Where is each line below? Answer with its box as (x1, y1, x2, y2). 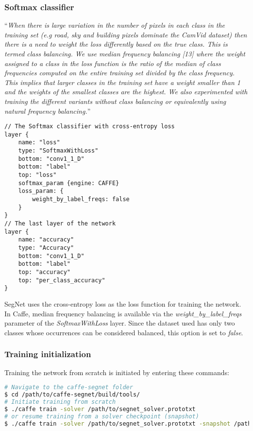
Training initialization (4, 348, 91, 360)
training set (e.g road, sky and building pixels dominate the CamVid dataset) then (4, 29, 247, 39)
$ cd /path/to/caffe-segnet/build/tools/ (4, 391, 140, 398)
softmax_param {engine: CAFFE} (18, 179, 119, 187)
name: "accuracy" (18, 236, 74, 243)
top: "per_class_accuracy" (18, 276, 105, 284)
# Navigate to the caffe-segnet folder (4, 384, 133, 391)
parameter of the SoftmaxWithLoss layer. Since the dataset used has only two (4, 318, 235, 328)
